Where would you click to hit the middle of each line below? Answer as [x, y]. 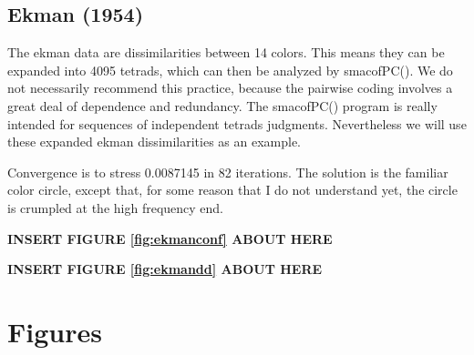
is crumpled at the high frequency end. [116, 207]
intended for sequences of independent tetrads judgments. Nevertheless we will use [237, 123]
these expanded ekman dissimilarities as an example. [155, 142]
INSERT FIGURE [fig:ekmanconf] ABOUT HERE [170, 238]
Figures [55, 331]
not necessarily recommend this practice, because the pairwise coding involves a [230, 88]
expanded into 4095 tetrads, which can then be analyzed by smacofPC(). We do [230, 70]
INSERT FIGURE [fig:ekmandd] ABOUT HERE [165, 269]
